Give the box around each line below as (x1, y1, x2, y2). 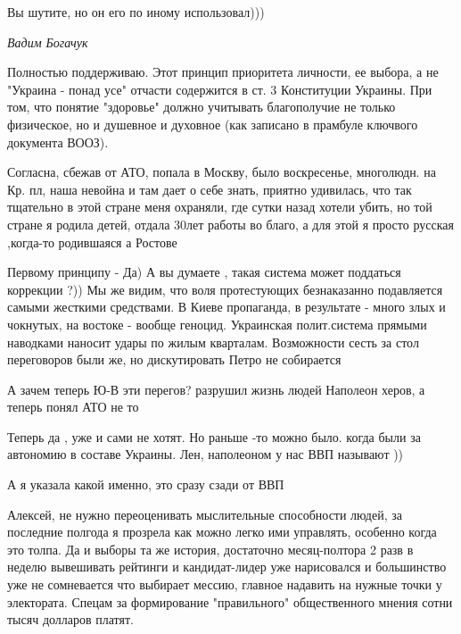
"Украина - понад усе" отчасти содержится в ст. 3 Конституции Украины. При (7, 79, 432, 98)
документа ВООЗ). (7, 132, 109, 151)
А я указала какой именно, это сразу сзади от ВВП (7, 475, 284, 494)
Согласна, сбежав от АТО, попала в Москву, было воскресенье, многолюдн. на (7, 163, 436, 181)
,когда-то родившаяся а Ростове (7, 232, 177, 251)
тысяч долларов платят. (7, 610, 134, 629)
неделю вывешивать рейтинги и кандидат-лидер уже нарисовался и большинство (7, 557, 447, 576)
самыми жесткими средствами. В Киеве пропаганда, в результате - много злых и (7, 297, 446, 316)
